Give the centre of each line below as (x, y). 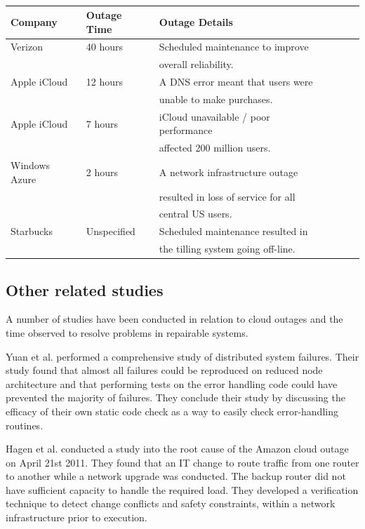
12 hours (105, 82)
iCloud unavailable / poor (214, 116)
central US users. (195, 214)
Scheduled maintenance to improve (234, 47)
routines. (25, 425)
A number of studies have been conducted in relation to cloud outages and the (174, 319)
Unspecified (111, 231)
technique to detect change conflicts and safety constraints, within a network (171, 503)
